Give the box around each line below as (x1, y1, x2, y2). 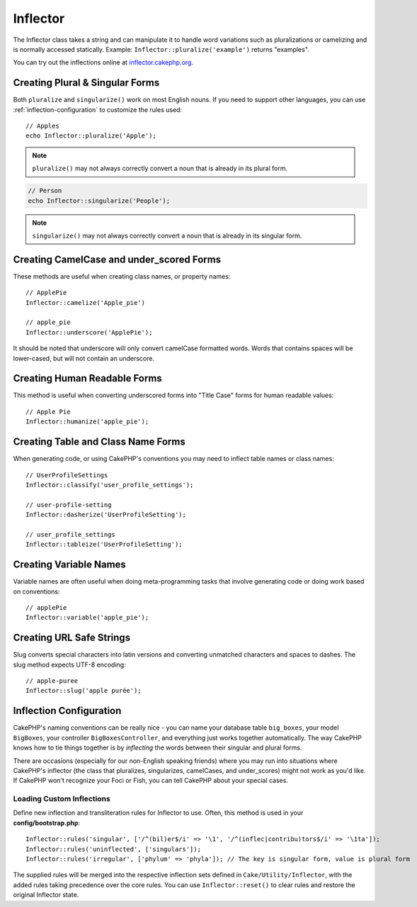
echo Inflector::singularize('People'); (28, 196, 170, 205)
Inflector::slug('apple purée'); (25, 686, 142, 695)
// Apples (25, 122, 59, 130)
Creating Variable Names (13, 559, 127, 571)
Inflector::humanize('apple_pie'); (25, 418, 149, 425)
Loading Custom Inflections (13, 794, 111, 804)
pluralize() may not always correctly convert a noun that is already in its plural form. (32, 164, 288, 173)
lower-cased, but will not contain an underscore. (13, 354, 155, 362)
